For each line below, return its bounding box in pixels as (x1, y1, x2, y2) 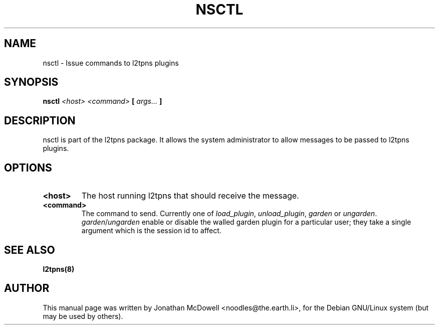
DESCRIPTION (4, 114, 76, 127)
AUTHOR (4, 282, 50, 295)
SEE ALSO (4, 243, 55, 256)
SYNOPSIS (4, 76, 59, 89)
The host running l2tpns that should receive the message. (81, 191, 299, 201)
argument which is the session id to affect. (81, 226, 222, 235)
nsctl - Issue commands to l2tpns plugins (43, 58, 179, 67)
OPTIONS (4, 161, 52, 174)
